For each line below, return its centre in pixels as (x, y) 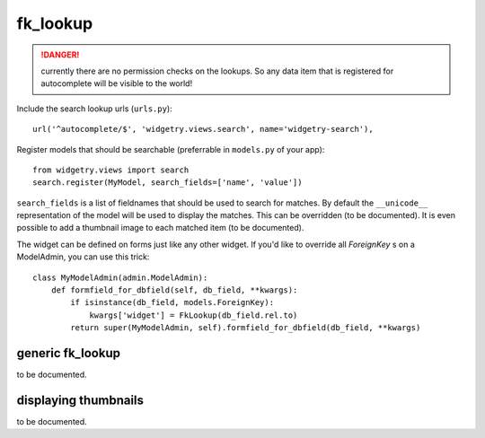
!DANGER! (60, 55)
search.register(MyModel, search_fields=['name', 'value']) (168, 183)
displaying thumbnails (80, 400)
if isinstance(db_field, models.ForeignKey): (172, 302)
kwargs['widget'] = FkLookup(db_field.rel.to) (194, 315)
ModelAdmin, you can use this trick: (83, 257)
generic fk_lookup (69, 353)
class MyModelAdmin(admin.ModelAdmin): (120, 277)
